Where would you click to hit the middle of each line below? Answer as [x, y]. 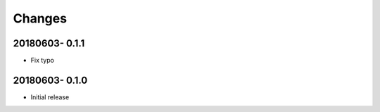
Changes [40, 18]
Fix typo [42, 61]
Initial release [50, 97]
